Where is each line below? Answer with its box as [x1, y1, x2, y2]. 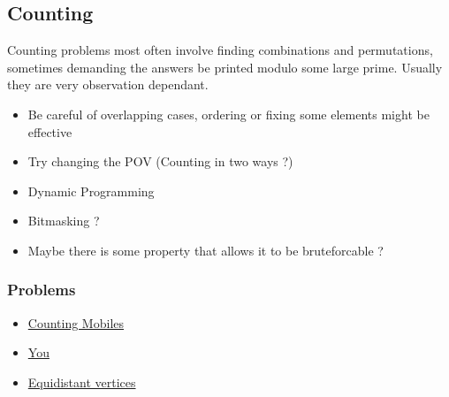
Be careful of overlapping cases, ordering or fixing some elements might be [27, 104, 430, 123]
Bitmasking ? [27, 211, 100, 230]
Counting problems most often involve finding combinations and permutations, [7, 41, 433, 59]
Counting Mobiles [27, 313, 125, 332]
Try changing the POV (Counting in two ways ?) [27, 152, 293, 171]
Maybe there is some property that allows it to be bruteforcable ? [27, 240, 384, 259]
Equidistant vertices [27, 372, 136, 391]
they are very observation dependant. [7, 75, 209, 94]
